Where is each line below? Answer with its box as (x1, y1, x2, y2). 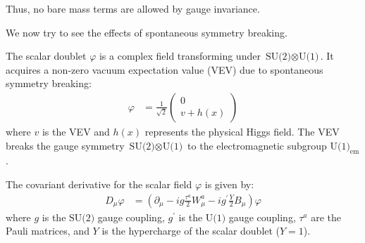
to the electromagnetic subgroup (187, 138, 327, 152)
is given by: (204, 176, 254, 191)
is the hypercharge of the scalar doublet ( (101, 223, 280, 238)
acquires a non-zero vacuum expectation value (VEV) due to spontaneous (6, 62, 323, 77)
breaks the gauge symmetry (6, 138, 125, 152)
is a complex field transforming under (99, 48, 261, 63)
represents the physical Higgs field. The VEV (144, 124, 340, 138)
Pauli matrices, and (6, 223, 89, 238)
